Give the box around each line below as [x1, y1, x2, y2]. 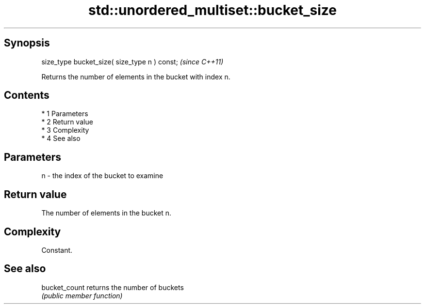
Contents [4, 89, 49, 102]
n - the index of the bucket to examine [41, 171, 163, 180]
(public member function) [41, 291, 123, 300]
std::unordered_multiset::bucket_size [88, 2, 337, 18]
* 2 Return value [41, 118, 93, 126]
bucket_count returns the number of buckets [41, 283, 184, 292]
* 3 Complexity [41, 126, 89, 135]
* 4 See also [41, 134, 81, 143]
